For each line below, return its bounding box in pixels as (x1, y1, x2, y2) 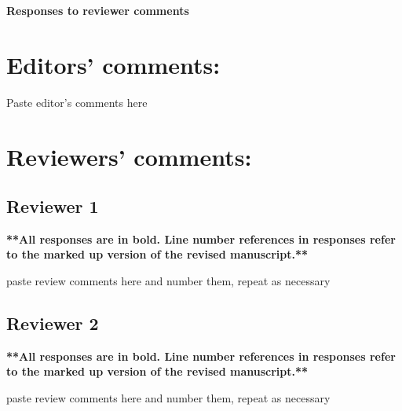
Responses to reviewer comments (6, 2, 189, 18)
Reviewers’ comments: (6, 140, 252, 172)
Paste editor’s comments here (6, 94, 148, 110)
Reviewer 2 (6, 311, 99, 336)
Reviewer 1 (6, 194, 99, 218)
